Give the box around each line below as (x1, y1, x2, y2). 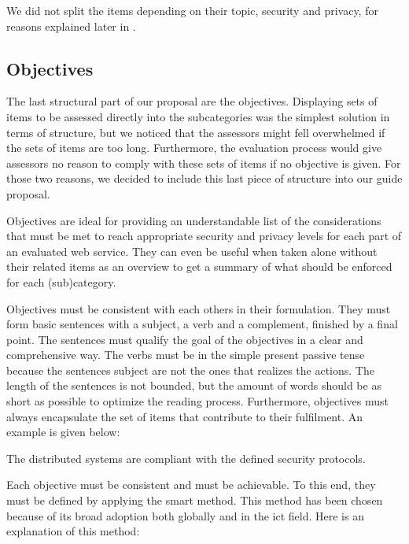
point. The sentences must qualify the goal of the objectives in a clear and (6, 331, 363, 347)
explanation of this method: (6, 523, 140, 539)
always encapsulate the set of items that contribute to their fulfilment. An (6, 408, 363, 424)
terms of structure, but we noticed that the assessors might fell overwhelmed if (6, 124, 385, 140)
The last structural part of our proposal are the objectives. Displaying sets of (6, 93, 378, 109)
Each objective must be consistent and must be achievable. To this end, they (6, 476, 376, 493)
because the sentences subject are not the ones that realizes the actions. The (6, 361, 374, 378)
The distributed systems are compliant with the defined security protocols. (6, 450, 366, 466)
